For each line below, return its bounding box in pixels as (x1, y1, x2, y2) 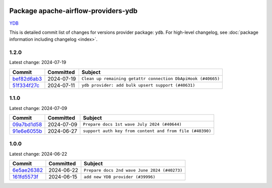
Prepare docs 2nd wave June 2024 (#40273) (84, 167, 183, 173)
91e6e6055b (12, 128, 42, 135)
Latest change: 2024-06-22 (9, 151, 67, 157)
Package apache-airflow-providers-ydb (9, 7, 138, 15)
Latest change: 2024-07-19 (9, 59, 66, 66)
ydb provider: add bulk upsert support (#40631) (81, 83, 195, 88)
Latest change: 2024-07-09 (9, 105, 67, 111)
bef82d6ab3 (12, 75, 42, 82)
